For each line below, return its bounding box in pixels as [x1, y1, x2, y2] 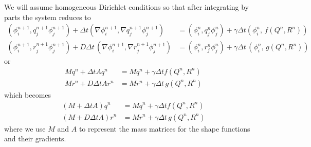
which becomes [4, 89, 51, 100]
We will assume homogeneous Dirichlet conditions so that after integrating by [4, 2, 249, 12]
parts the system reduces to [4, 11, 91, 22]
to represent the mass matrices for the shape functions [79, 123, 250, 134]
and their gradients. [4, 133, 66, 144]
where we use [4, 123, 46, 134]
